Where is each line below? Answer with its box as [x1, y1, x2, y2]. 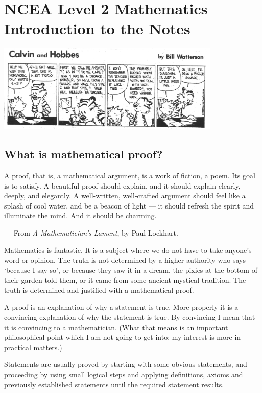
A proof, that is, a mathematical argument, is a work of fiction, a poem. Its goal [4, 170, 255, 180]
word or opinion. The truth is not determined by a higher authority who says [4, 255, 246, 265]
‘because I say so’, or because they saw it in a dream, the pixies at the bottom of [4, 264, 257, 275]
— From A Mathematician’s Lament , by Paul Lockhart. [4, 227, 178, 238]
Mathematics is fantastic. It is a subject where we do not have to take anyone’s [4, 244, 252, 255]
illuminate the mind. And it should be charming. [4, 210, 157, 221]
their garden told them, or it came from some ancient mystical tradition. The [4, 274, 246, 285]
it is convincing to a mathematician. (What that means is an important [4, 321, 228, 332]
